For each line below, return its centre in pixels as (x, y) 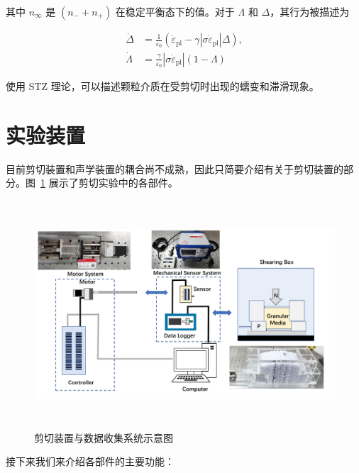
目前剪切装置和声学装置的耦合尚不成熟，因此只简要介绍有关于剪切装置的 (175, 168)
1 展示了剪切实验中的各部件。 (109, 183)
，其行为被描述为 (310, 11)
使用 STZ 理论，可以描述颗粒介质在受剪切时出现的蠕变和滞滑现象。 (162, 85)
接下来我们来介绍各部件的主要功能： (90, 461)
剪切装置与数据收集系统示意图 (104, 437)
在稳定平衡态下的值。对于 (175, 11)
